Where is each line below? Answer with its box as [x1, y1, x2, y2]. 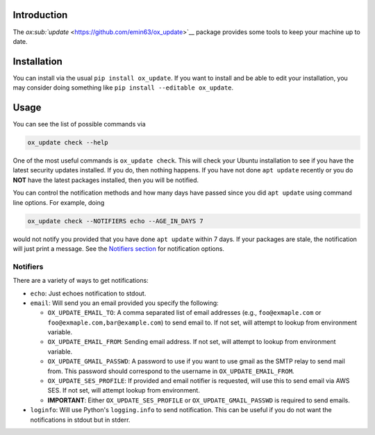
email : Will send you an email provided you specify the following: [30, 299, 219, 307]
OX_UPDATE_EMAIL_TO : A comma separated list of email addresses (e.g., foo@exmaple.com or [47, 309, 322, 317]
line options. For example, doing [12, 198, 105, 206]
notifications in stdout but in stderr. [30, 416, 131, 424]
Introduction [12, 9, 68, 21]
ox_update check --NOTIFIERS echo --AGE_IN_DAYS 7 [27, 217, 204, 225]
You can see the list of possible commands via [12, 120, 146, 129]
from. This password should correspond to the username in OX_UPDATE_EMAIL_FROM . [47, 367, 294, 375]
